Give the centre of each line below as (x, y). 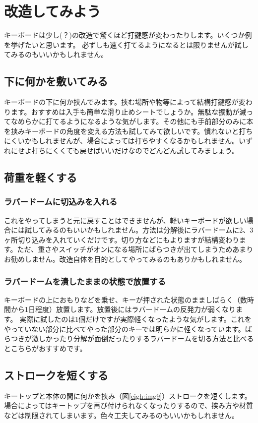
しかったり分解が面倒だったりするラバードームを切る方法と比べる (146, 338)
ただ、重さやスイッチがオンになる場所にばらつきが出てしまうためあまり (135, 249)
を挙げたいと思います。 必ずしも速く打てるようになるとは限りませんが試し (126, 44)
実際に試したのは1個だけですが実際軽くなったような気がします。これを (135, 319)
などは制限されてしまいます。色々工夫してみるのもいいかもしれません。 (122, 415)
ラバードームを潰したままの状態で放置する (85, 281)
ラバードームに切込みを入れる (61, 202)
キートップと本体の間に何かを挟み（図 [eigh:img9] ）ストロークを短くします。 (128, 395)
